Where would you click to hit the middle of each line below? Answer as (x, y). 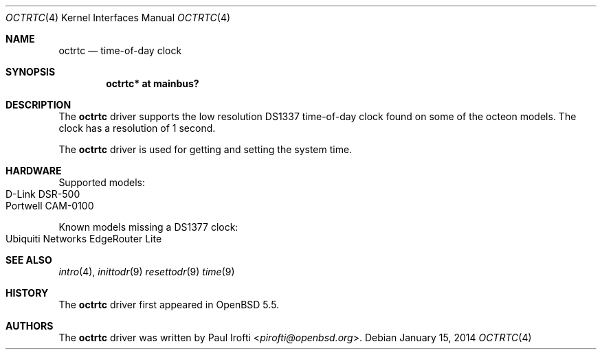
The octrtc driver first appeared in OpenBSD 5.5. (169, 305)
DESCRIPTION (38, 105)
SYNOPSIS (31, 72)
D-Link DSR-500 (43, 194)
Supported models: (102, 182)
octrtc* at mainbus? (153, 83)
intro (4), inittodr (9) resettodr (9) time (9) (147, 272)
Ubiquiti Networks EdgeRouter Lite (84, 239)
